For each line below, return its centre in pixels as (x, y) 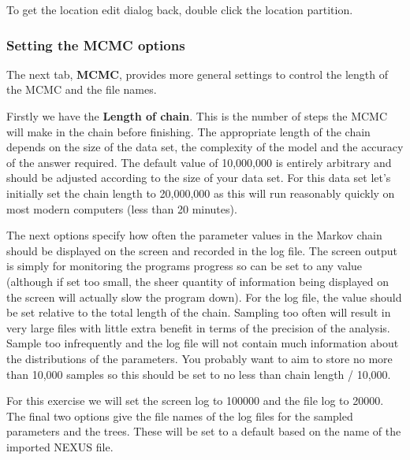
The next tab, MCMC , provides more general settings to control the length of (197, 74)
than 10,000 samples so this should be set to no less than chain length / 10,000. (199, 374)
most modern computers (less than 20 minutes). (122, 208)
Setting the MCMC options (96, 45)
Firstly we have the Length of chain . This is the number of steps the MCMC (197, 116)
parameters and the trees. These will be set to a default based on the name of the (204, 431)
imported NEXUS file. (60, 446)
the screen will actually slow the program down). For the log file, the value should (204, 297)
